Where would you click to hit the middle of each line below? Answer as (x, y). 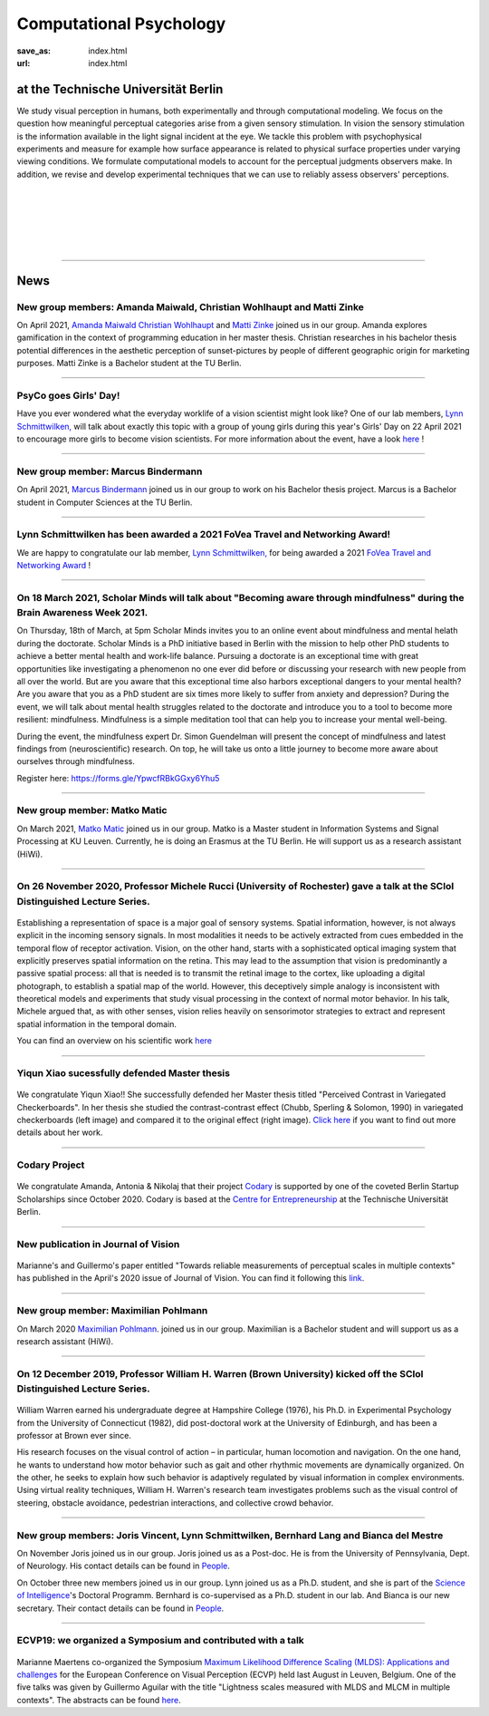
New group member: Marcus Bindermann (110, 471)
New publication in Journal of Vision (98, 1244)
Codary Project (51, 1165)
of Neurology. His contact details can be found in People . (124, 1566)
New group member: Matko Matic (92, 810)
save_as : (34, 51)
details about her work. (60, 1132)
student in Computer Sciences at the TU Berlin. (105, 502)
